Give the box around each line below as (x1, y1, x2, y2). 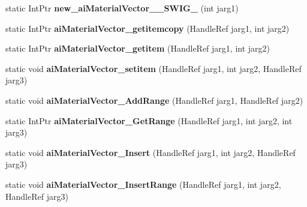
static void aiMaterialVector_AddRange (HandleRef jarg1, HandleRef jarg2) (5, 94, 303, 106)
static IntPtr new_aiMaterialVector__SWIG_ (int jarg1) (5, 2, 239, 14)
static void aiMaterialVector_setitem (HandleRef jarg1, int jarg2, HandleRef (5, 62, 302, 74)
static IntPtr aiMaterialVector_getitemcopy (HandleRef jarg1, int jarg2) (5, 22, 290, 34)
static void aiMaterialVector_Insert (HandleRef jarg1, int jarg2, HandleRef (5, 146, 296, 158)
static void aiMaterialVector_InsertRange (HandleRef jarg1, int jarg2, (5, 178, 281, 190)
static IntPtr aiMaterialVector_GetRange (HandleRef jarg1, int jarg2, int (5, 114, 293, 127)
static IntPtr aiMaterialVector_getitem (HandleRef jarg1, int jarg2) (5, 42, 270, 55)
